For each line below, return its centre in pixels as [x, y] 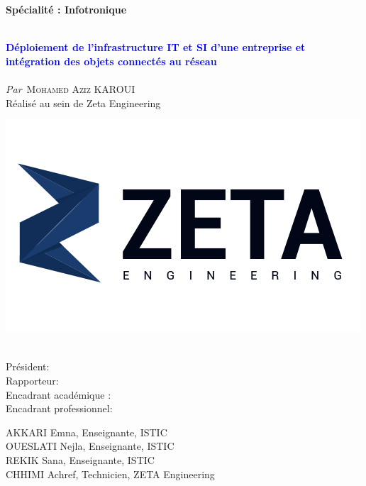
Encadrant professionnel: [59, 408]
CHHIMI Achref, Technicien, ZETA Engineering [110, 474]
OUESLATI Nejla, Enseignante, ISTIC [90, 446]
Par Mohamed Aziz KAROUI [71, 88]
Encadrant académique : [59, 394]
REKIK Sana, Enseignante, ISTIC [80, 459]
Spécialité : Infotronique [66, 9]
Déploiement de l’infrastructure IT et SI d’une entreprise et [156, 47]
